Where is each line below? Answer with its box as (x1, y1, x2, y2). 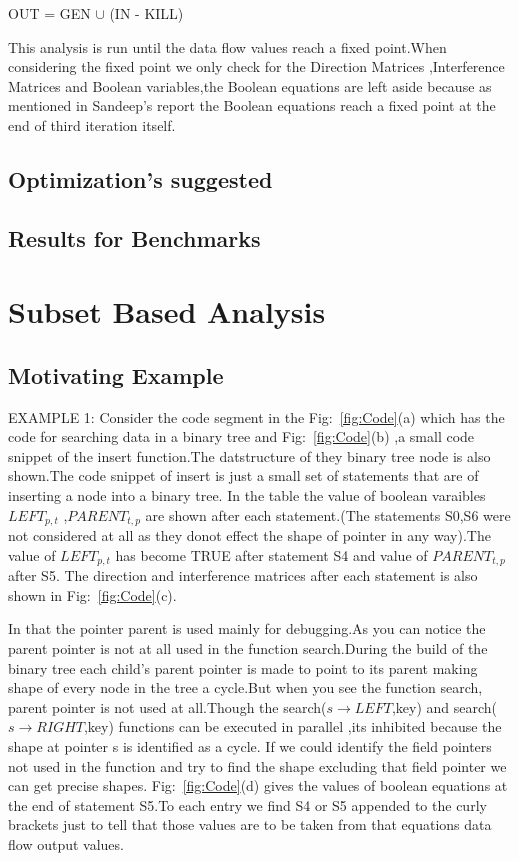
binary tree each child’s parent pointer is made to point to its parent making (8, 657, 478, 678)
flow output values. (8, 833, 124, 854)
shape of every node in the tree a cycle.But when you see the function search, (8, 677, 483, 698)
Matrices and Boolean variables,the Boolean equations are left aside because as (8, 75, 492, 96)
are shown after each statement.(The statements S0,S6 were (145, 504, 511, 525)
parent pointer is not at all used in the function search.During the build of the (8, 637, 488, 658)
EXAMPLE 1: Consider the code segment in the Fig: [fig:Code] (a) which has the (8, 406, 505, 427)
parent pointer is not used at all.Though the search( (8, 696, 327, 717)
